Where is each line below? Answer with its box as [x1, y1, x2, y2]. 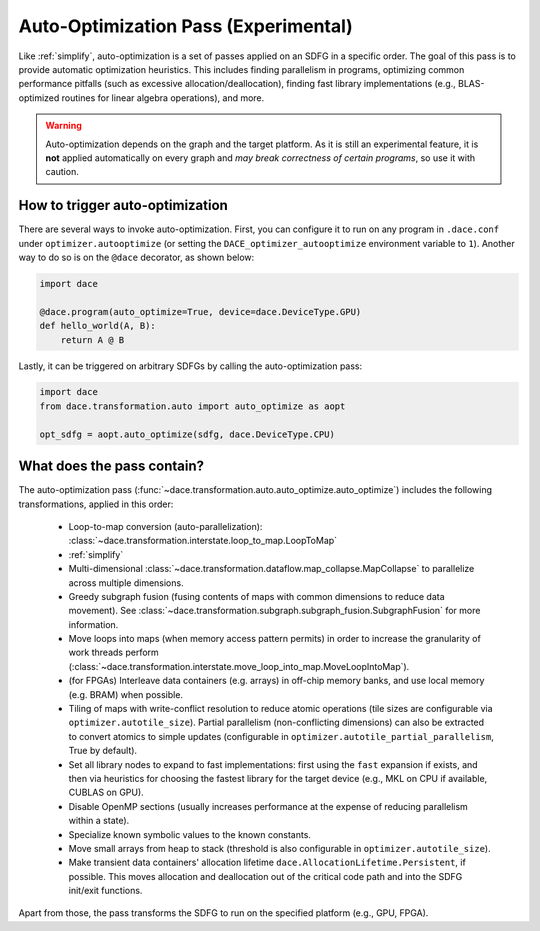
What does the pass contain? [18, 458, 205, 475]
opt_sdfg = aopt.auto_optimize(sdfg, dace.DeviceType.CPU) [39, 428, 335, 440]
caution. [45, 166, 79, 178]
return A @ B [60, 334, 125, 345]
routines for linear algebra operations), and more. [61, 91, 265, 104]
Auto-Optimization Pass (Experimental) [18, 15, 354, 37]
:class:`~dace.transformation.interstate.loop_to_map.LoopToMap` [68, 535, 338, 547]
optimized [18, 91, 60, 104]
